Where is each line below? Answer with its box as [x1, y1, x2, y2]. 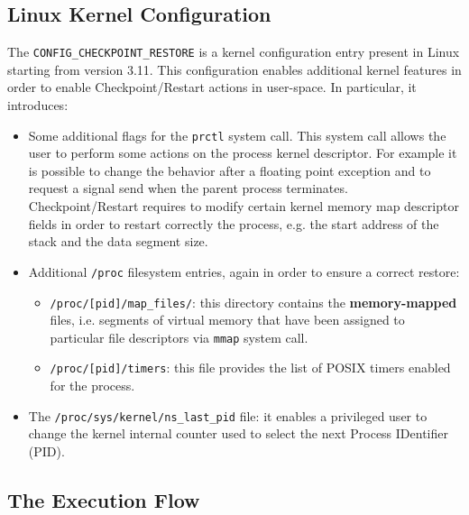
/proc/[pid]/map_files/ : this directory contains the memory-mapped [50, 292, 457, 311]
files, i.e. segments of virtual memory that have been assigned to [50, 310, 405, 329]
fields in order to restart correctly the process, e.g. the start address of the [28, 214, 439, 233]
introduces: [7, 96, 69, 115]
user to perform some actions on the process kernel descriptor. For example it [28, 143, 457, 162]
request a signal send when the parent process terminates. [28, 179, 348, 198]
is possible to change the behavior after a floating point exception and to [28, 161, 431, 179]
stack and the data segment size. [28, 232, 208, 251]
